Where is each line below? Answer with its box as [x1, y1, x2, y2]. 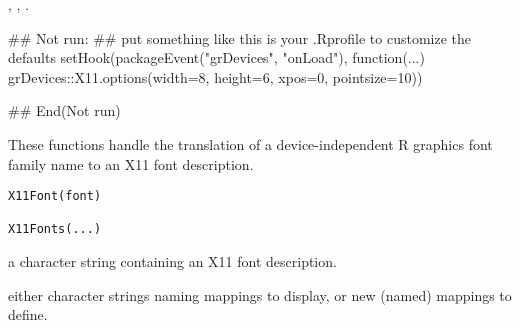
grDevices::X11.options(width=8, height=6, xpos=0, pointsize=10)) [8, 66, 423, 87]
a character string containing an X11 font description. [8, 251, 337, 272]
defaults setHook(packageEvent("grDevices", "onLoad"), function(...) [8, 47, 425, 68]
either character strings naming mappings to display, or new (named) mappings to [8, 284, 512, 305]
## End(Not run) [8, 100, 121, 121]
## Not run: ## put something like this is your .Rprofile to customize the [8, 27, 471, 48]
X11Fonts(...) [8, 222, 102, 237]
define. [8, 304, 48, 325]
